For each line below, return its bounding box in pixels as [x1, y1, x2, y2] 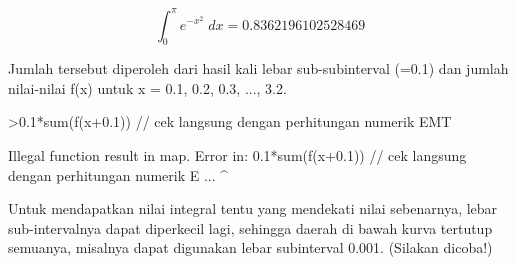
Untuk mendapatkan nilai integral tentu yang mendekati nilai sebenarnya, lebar [8, 198, 498, 219]
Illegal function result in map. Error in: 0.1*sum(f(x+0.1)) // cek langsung [8, 145, 467, 166]
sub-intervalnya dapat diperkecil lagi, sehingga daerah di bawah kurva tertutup [8, 217, 493, 238]
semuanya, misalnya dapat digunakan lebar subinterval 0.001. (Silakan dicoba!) [8, 237, 493, 258]
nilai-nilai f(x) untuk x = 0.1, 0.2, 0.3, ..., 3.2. [8, 77, 287, 98]
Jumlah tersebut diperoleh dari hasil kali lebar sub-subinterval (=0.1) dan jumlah [8, 58, 509, 79]
